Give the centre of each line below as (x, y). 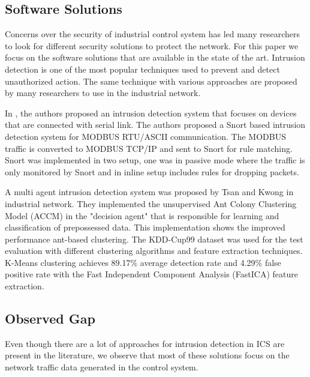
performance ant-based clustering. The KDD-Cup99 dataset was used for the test (154, 239)
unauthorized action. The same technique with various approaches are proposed (151, 81)
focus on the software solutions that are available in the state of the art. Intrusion (155, 57)
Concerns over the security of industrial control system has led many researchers (153, 34)
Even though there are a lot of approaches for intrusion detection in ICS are (145, 343)
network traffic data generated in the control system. (102, 367)
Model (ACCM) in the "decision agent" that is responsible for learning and (142, 215)
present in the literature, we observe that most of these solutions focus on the (147, 355)
